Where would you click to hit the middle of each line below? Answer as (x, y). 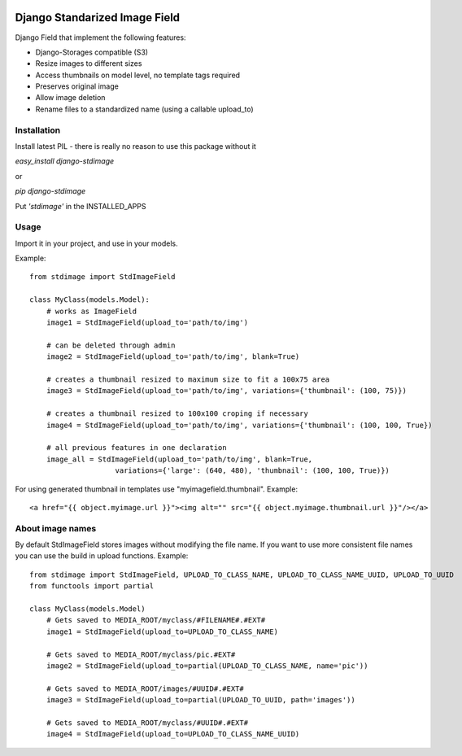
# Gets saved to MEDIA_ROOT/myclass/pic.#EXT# (141, 654)
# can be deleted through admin (111, 345)
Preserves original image (77, 86)
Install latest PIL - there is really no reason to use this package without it (135, 146)
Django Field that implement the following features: (100, 37)
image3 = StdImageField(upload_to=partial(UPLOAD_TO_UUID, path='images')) (200, 700)
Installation (38, 130)
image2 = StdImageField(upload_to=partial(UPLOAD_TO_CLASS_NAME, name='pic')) (207, 666)
